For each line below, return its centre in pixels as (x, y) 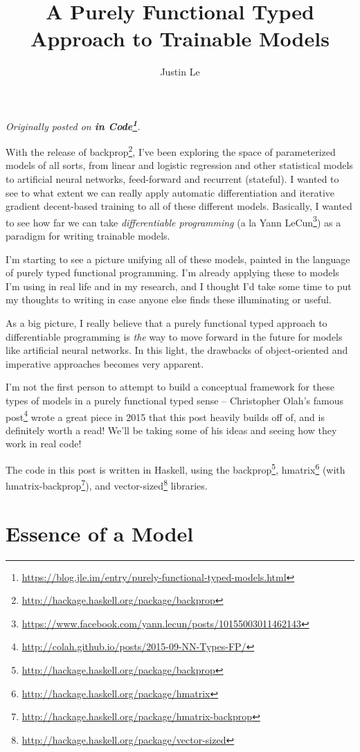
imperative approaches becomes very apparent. (105, 363)
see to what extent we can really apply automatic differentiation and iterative (170, 192)
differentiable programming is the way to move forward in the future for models (174, 336)
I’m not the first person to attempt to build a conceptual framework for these (170, 387)
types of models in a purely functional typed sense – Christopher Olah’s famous (174, 400)
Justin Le (180, 72)
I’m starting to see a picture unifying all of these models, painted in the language (178, 259)
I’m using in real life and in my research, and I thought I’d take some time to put (179, 286)
